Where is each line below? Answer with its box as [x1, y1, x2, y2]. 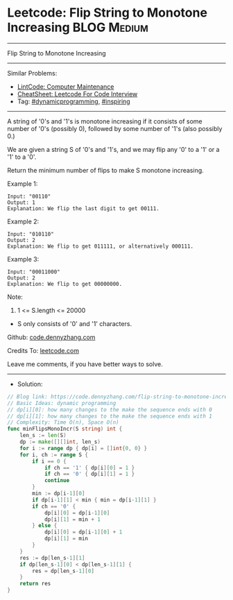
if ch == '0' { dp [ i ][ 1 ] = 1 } [44, 470, 135, 478]
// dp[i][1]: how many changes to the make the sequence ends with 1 [7, 413, 213, 420]
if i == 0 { [32, 458, 67, 465]
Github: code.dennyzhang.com [7, 333, 96, 341]
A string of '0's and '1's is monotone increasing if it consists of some [7, 117, 202, 126]
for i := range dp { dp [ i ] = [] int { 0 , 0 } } [19, 445, 148, 452]
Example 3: [7, 255, 40, 263]
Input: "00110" [7, 193, 51, 200]
